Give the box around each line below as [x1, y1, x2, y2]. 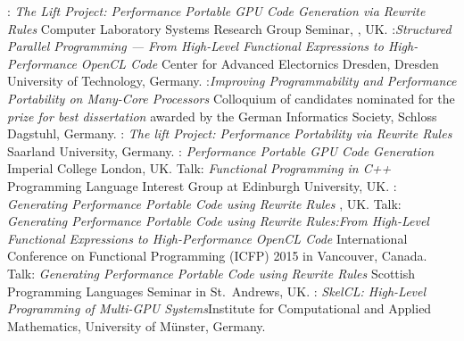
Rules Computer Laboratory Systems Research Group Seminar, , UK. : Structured [7, 19, 452, 37]
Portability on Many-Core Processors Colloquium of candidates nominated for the [7, 88, 455, 107]
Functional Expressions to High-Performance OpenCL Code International [7, 229, 408, 247]
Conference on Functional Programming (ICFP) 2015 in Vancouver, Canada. [7, 246, 427, 265]
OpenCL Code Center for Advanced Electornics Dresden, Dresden [80, 54, 439, 72]
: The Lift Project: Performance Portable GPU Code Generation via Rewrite [7, 2, 426, 20]
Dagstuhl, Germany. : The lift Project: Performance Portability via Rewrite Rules [7, 124, 452, 143]
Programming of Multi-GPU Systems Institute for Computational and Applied [7, 299, 432, 318]
